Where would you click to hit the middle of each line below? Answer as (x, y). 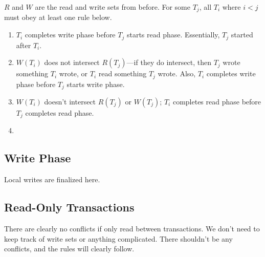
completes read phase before (217, 101)
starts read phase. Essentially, (173, 35)
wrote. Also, (177, 73)
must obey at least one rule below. (58, 17)
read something (123, 73)
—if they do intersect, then (169, 62)
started (242, 35)
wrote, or (73, 73)
